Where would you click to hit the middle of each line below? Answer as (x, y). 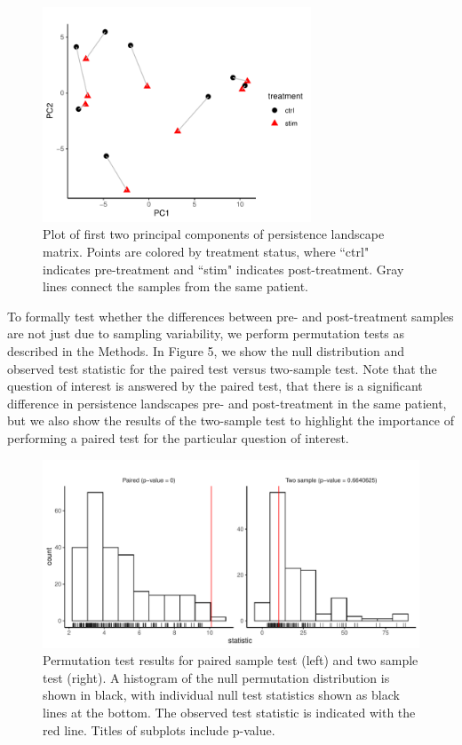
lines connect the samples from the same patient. (175, 286)
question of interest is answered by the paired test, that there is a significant (215, 386)
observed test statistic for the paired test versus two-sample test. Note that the (222, 368)
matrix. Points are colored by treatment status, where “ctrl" (206, 252)
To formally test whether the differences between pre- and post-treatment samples (231, 316)
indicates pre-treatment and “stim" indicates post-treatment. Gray (223, 269)
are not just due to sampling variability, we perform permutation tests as (206, 333)
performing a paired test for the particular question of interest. (178, 438)
